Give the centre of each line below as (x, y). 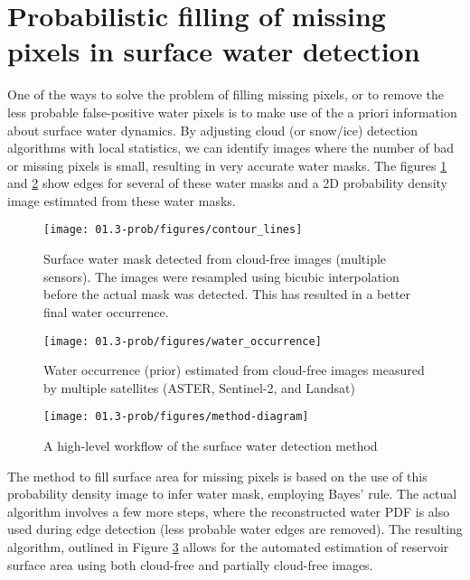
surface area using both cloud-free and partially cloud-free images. (190, 564)
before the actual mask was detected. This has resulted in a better (227, 294)
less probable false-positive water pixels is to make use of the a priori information (232, 112)
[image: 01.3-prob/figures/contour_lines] (173, 230)
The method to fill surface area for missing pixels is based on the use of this (217, 476)
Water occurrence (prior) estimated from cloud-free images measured (234, 370)
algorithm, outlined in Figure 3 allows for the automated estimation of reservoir (228, 546)
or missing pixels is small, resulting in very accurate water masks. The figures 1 (227, 165)
